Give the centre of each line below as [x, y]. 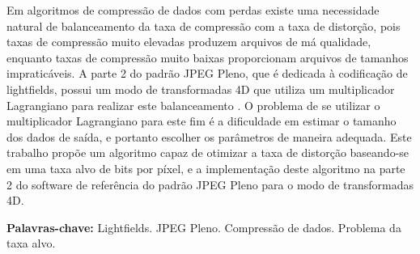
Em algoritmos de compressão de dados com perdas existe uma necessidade [193, 10]
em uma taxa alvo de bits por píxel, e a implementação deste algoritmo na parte [206, 168]
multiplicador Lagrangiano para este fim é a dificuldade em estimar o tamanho [202, 121]
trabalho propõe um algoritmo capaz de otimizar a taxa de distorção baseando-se [208, 152]
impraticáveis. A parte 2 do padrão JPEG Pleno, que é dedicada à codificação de [207, 73]
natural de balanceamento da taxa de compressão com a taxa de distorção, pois [204, 25]
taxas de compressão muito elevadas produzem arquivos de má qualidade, [189, 42]
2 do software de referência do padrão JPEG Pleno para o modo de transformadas [210, 184]
